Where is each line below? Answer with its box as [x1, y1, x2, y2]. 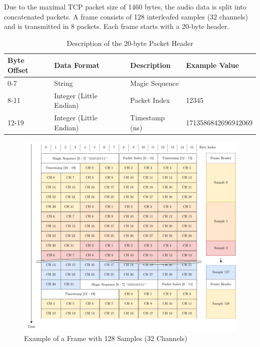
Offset [7, 64, 28, 75]
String [54, 77, 73, 88]
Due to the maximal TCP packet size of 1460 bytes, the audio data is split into [4, 1, 246, 11]
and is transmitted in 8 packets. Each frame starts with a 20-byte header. [4, 21, 229, 31]
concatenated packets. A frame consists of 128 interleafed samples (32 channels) [4, 11, 248, 21]
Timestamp [130, 112, 165, 123]
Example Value [185, 60, 239, 70]
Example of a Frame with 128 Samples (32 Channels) [24, 333, 187, 344]
